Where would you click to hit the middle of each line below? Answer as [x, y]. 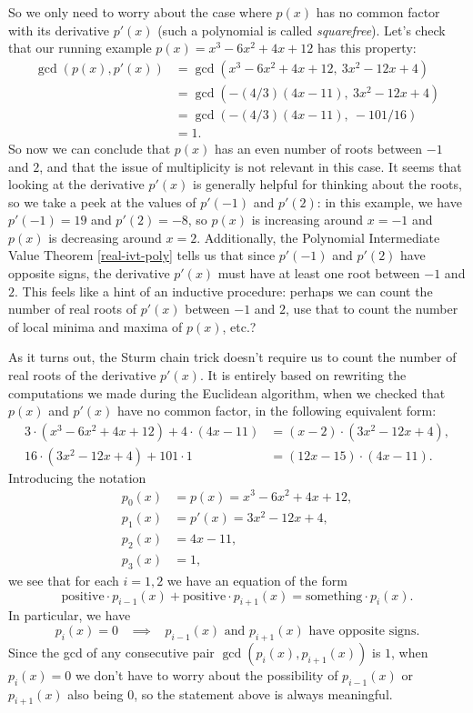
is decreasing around [105, 237]
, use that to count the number [372, 309]
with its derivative [59, 30]
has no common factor [378, 12]
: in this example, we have [389, 201]
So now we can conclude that [90, 148]
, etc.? [239, 326]
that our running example [80, 48]
